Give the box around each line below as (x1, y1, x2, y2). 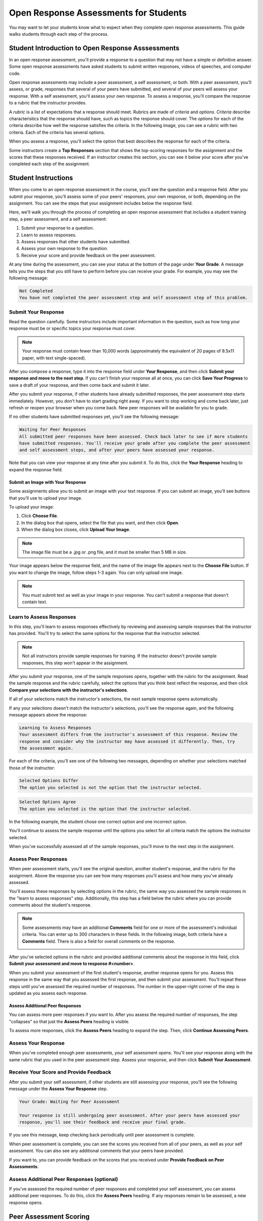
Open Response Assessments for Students (9, 7, 187, 18)
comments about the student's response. (9, 902, 92, 908)
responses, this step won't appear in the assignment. (22, 660, 129, 666)
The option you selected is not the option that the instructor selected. (19, 784, 202, 790)
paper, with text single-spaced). (22, 355, 86, 361)
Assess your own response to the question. (21, 246, 108, 252)
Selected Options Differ (19, 778, 79, 783)
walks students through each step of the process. (9, 31, 109, 37)
